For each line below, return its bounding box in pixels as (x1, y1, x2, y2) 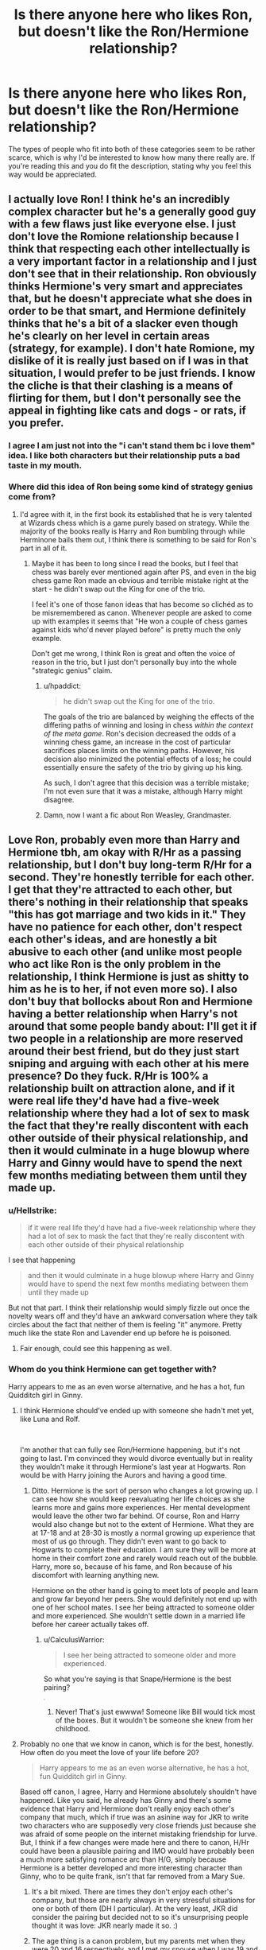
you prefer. (8, 416, 64, 430)
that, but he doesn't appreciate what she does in (8, 292, 253, 305)
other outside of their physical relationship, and (8, 1131, 249, 1144)
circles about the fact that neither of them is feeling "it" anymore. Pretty (8, 1320, 242, 1330)
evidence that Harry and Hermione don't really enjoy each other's (19, 1804, 235, 1813)
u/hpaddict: (43, 681, 82, 690)
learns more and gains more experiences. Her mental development (31, 1502, 251, 1512)
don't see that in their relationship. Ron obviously (8, 267, 256, 281)
